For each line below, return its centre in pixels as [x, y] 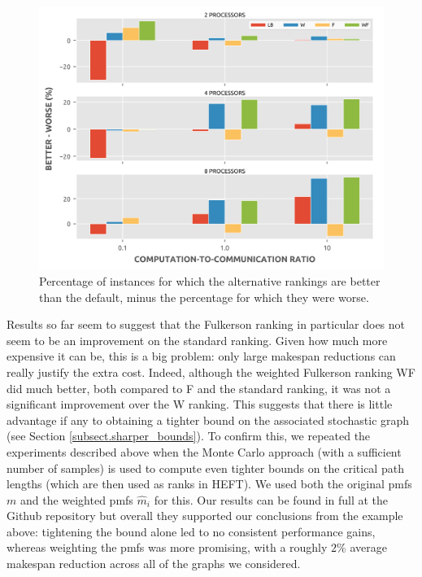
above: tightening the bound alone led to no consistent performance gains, [191, 531]
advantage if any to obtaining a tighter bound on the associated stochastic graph [208, 420]
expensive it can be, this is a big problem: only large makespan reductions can [201, 356]
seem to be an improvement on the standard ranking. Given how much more [197, 340]
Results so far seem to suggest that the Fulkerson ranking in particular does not [206, 324]
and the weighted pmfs [76, 499]
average [368, 547]
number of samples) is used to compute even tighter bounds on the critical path [205, 468]
